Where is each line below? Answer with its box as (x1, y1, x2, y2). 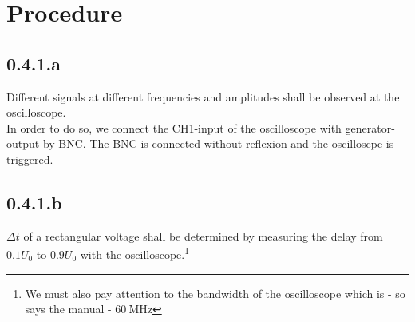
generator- (345, 119, 395, 136)
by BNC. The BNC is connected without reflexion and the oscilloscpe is (42, 135, 394, 152)
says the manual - (25, 300, 112, 317)
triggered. (6, 150, 53, 167)
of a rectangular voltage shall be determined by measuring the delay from (23, 227, 383, 244)
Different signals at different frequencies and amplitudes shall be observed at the (6, 88, 400, 105)
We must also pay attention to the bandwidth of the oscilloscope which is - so (25, 284, 405, 301)
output (6, 135, 40, 152)
